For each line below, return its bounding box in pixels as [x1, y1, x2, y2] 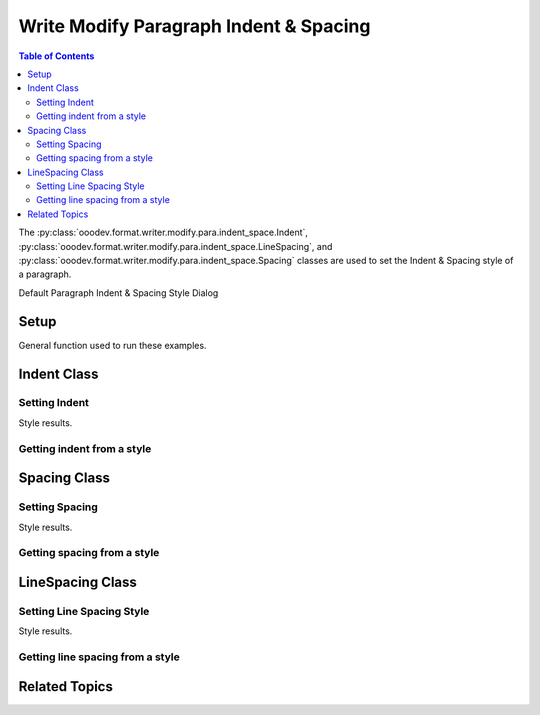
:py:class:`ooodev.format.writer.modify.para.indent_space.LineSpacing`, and [18, 240, 333, 252]
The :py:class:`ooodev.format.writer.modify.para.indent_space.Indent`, [18, 226, 309, 239]
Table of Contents [18, 50, 95, 62]
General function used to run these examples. [18, 339, 207, 351]
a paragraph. [18, 268, 72, 280]
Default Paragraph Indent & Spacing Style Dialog [18, 286, 219, 299]
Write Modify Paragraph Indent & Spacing [18, 15, 371, 37]
